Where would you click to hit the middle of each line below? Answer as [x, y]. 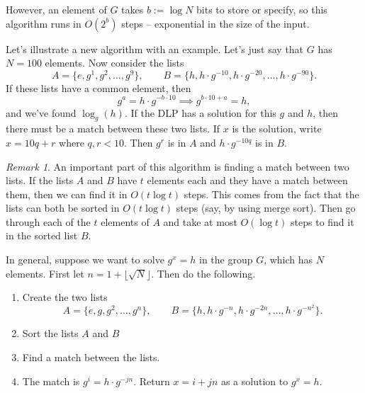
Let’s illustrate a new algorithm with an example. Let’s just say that [155, 49]
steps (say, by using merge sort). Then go [266, 208]
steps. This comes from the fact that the [271, 194]
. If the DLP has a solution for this [200, 112]
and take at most [200, 221]
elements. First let [45, 273]
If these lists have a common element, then [99, 87]
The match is [51, 381]
